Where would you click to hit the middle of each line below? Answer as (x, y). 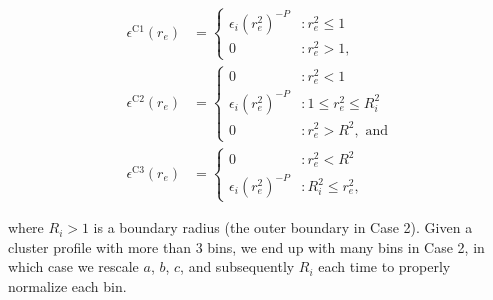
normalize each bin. (67, 286)
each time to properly (384, 266)
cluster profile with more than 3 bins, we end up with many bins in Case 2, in (246, 246)
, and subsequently (237, 266)
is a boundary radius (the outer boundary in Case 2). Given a (283, 227)
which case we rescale (73, 266)
